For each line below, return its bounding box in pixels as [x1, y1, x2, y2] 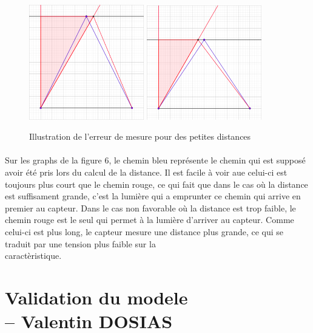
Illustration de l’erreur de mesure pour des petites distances [29, 130, 251, 143]
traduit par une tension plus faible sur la [5, 237, 156, 250]
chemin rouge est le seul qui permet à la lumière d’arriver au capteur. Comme [5, 213, 294, 226]
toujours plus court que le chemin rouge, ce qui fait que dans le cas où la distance [5, 177, 308, 190]
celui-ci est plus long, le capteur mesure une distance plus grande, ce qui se [5, 225, 284, 238]
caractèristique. [5, 249, 62, 262]
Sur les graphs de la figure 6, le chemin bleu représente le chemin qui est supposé [5, 154, 306, 166]
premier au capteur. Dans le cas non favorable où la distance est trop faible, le [5, 201, 296, 214]
